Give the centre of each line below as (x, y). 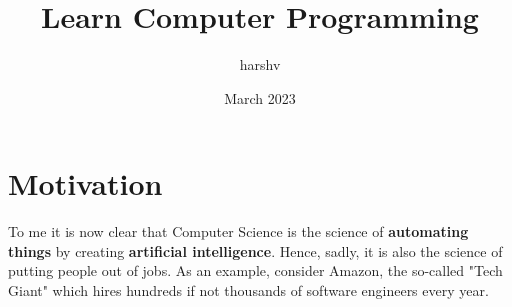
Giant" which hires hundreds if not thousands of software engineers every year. (248, 290)
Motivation (85, 183)
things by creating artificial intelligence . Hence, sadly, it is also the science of (255, 250)
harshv (260, 64)
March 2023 (260, 97)
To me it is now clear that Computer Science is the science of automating (238, 231)
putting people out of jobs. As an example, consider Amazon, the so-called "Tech (255, 270)
